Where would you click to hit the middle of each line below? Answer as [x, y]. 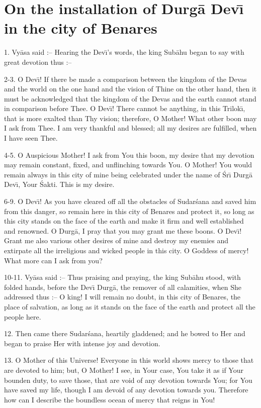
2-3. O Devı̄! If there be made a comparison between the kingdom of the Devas [125, 79]
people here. [23, 316]
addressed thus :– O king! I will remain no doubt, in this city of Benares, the [122, 297]
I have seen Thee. [31, 138]
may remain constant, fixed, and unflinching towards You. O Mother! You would [128, 165]
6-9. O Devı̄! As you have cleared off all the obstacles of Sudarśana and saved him [130, 201]
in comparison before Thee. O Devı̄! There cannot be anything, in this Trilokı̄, [125, 108]
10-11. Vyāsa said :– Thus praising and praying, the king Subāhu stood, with [122, 277]
